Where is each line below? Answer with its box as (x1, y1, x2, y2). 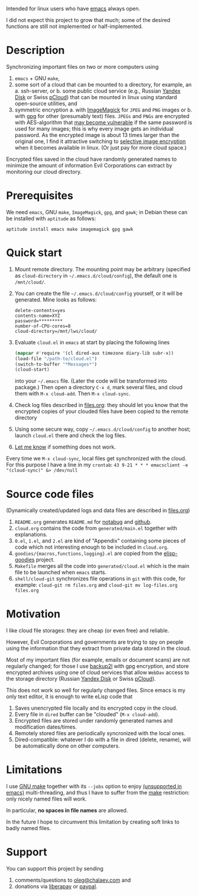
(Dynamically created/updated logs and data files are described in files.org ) (6, 507, 190, 514)
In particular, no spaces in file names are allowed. (6, 807, 128, 814)
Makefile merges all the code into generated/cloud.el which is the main (14, 563, 190, 570)
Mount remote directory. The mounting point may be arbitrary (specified (14, 265, 191, 272)
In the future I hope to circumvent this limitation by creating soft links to (6, 818, 180, 825)
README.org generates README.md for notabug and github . (14, 519, 152, 526)
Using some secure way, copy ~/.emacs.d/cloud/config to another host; (14, 425, 191, 433)
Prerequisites (6, 189, 74, 202)
